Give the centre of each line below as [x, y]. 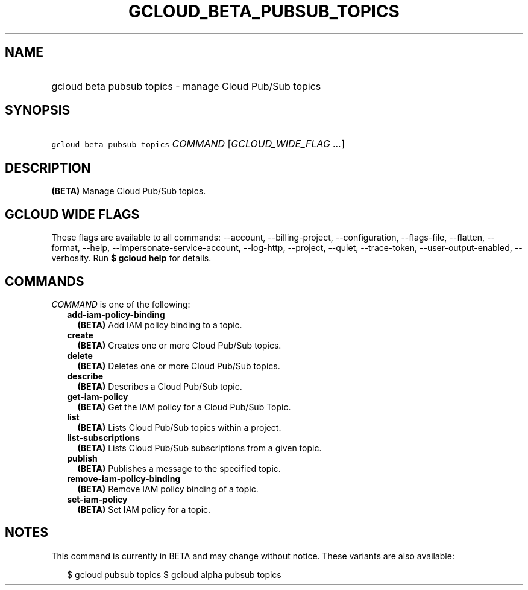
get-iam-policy [98, 396]
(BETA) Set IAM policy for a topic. [144, 509]
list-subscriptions [103, 437]
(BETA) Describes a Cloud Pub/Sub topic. [160, 386]
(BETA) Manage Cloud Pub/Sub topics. [129, 191]
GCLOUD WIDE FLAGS [72, 214]
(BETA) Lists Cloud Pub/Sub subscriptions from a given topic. [200, 448]
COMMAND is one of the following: [121, 304]
